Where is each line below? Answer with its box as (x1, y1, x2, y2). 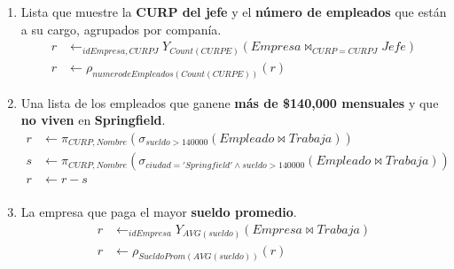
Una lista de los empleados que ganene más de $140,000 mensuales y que (20, 93, 439, 111)
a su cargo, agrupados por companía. (20, 19, 222, 38)
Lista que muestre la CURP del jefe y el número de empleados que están (20, 3, 447, 20)
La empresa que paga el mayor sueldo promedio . (20, 203, 297, 221)
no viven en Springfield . (20, 111, 166, 129)
